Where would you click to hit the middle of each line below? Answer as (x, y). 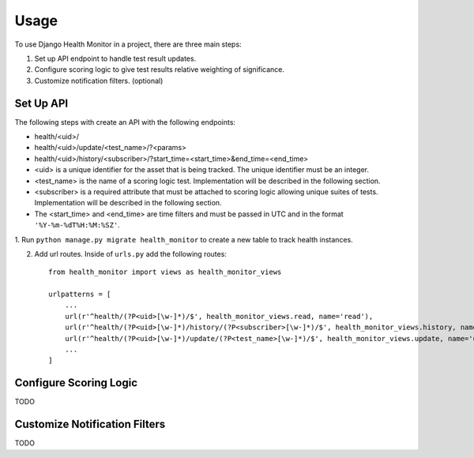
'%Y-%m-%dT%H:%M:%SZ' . (77, 225)
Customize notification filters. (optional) (99, 81)
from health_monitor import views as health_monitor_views (165, 272)
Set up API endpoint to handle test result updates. (115, 58)
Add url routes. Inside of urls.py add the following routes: (130, 253)
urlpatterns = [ (80, 295)
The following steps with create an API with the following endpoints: (125, 122)
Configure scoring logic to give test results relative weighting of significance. (159, 69)
